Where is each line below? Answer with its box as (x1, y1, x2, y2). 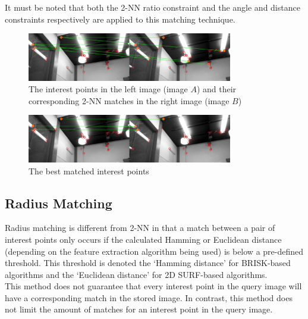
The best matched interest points (29, 164, 149, 177)
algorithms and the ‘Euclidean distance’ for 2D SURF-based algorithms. (5, 268, 268, 280)
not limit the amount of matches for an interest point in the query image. (5, 303, 273, 315)
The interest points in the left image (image (29, 83, 188, 95)
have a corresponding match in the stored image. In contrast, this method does (5, 291, 293, 304)
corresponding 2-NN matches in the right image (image (29, 94, 230, 107)
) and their (196, 83, 237, 95)
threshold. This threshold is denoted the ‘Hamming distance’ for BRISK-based (5, 257, 291, 269)
